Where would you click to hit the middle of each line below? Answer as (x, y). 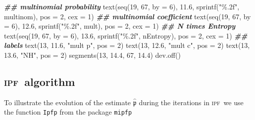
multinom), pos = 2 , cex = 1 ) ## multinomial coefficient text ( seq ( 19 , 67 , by (127, 16)
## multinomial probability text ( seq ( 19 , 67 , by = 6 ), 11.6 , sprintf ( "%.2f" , (122, 6)
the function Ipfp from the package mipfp (68, 112)
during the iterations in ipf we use (191, 102)
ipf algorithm (40, 81)
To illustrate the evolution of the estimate (68, 102)
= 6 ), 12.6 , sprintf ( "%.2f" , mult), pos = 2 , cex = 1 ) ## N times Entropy (120, 26)
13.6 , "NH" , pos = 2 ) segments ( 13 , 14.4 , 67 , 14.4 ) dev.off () (92, 55)
